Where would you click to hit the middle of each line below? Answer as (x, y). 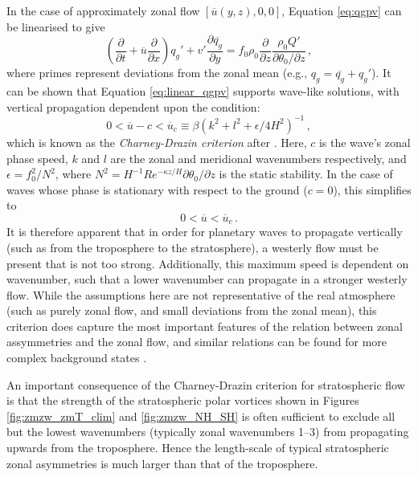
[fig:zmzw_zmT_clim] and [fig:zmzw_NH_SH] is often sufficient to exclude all (201, 416)
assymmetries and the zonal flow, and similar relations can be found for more (197, 342)
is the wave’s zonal (365, 142)
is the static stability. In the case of (306, 174)
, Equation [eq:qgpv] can (342, 10)
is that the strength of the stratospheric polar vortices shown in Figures (183, 400)
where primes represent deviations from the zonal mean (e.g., (157, 73)
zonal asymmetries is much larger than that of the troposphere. (162, 463)
